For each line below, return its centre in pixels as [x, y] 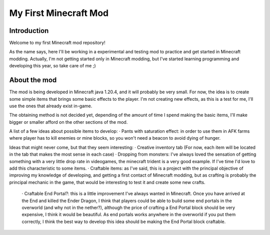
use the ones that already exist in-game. [51, 106]
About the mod [33, 80]
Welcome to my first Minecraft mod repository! [57, 43]
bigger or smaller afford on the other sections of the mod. [68, 122]
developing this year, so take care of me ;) [52, 66]
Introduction [29, 31]
